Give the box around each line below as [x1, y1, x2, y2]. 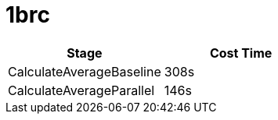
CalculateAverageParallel [8, 82, 155, 98]
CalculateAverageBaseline [8, 63, 161, 79]
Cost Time [209, 44, 273, 61]
